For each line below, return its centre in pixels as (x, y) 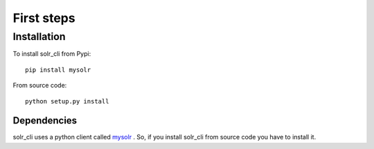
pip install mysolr (58, 70)
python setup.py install (67, 101)
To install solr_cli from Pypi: (52, 54)
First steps (44, 18)
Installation (39, 37)
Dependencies (45, 121)
